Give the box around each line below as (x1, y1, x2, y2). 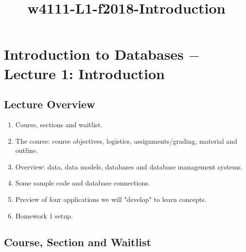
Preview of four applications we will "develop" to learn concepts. (15, 194, 207, 204)
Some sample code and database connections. (15, 178, 150, 188)
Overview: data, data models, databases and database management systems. (15, 161, 243, 171)
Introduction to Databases (4, 44, 184, 64)
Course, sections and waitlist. (15, 119, 103, 129)
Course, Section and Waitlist (4, 234, 151, 249)
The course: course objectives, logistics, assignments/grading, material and (15, 135, 237, 146)
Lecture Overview (4, 97, 95, 112)
